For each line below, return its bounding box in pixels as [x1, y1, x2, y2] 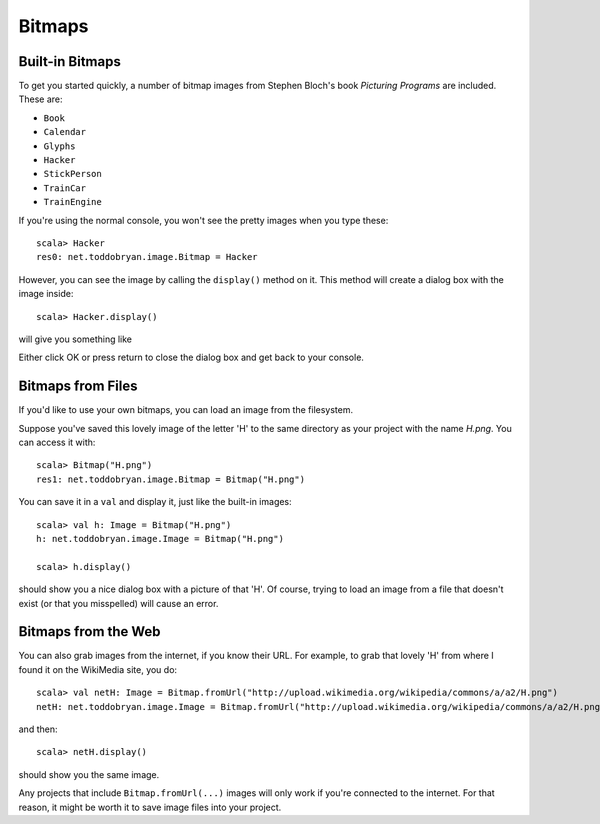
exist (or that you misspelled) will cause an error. [18, 597, 219, 609]
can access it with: [18, 436, 96, 448]
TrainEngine [43, 196, 102, 208]
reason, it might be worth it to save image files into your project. [18, 801, 282, 813]
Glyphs [43, 140, 76, 152]
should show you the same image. [18, 768, 160, 780]
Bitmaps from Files [18, 378, 138, 395]
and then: [18, 723, 58, 735]
